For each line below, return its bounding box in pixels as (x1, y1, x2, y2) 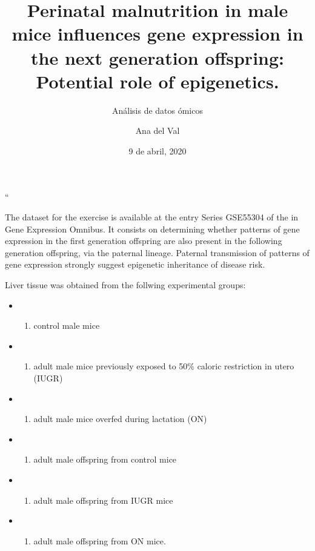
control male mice (33, 319, 100, 332)
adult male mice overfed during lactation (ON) (33, 412, 207, 425)
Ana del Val (135, 124, 180, 137)
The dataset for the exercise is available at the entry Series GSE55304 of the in (5, 211, 299, 223)
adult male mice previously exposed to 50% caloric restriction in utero (33, 360, 294, 372)
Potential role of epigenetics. (36, 68, 279, 93)
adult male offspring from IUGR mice (33, 493, 173, 506)
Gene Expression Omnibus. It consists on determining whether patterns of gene (5, 222, 300, 235)
